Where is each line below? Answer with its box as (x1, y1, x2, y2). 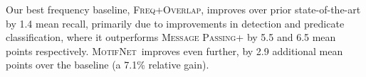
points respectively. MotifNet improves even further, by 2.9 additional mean (6, 43, 343, 58)
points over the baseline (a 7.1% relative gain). (6, 57, 209, 72)
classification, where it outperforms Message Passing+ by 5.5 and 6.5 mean (6, 30, 336, 45)
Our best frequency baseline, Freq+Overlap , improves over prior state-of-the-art (6, 2, 361, 16)
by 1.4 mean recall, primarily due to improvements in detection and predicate (6, 16, 345, 30)
